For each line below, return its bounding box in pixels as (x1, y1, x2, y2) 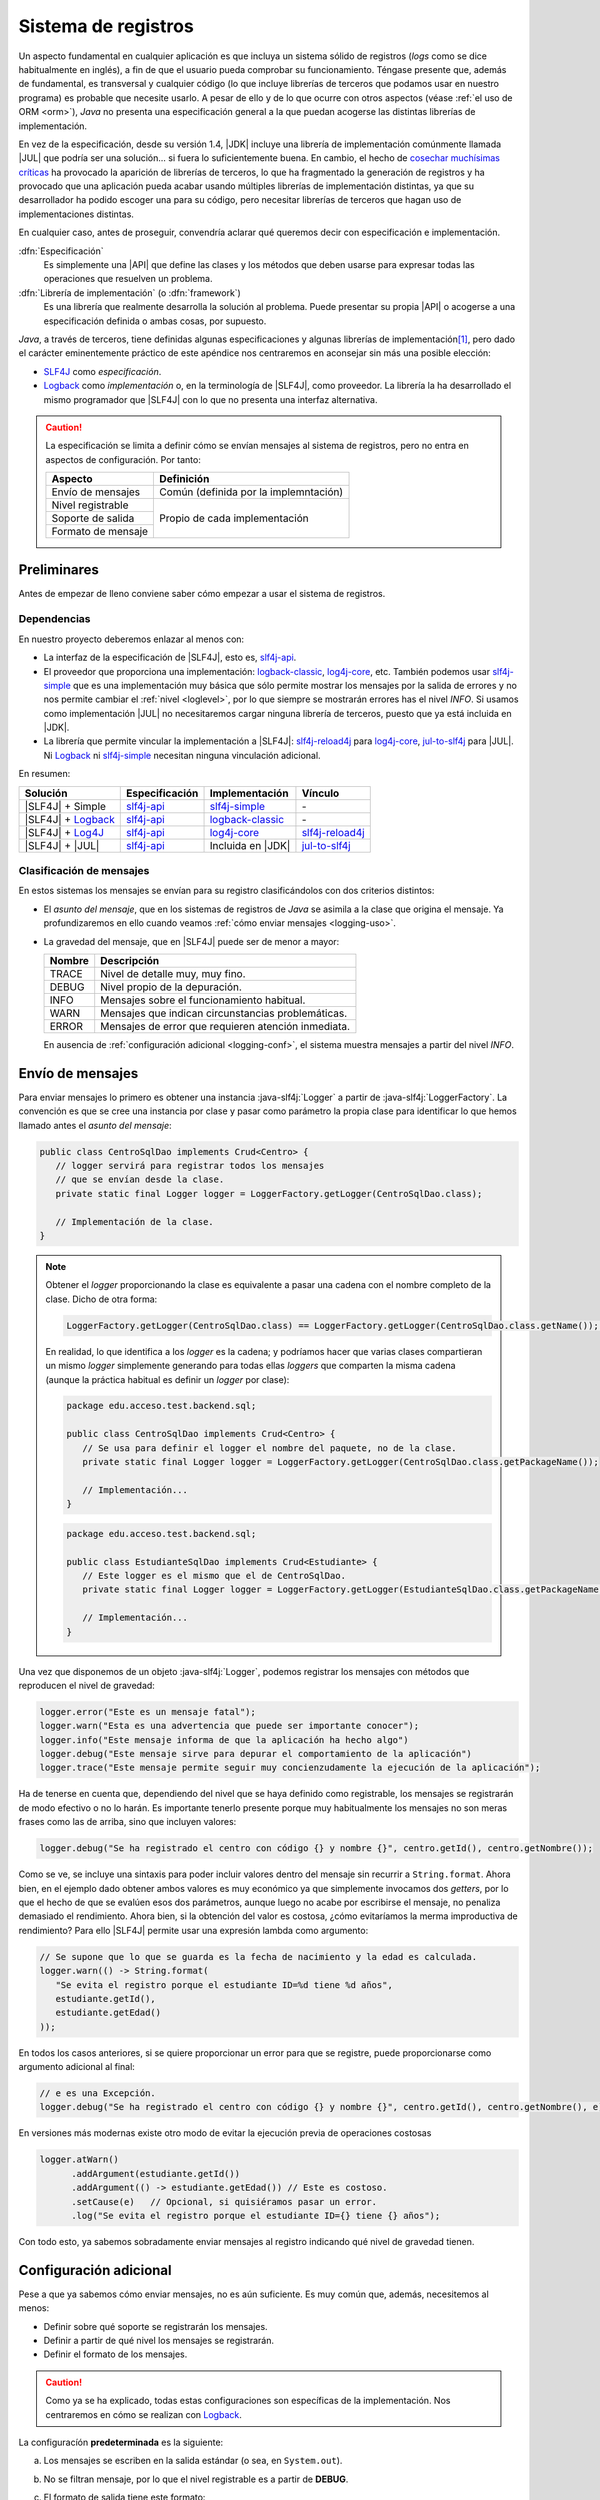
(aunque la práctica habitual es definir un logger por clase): (45, 1373, 290, 1385)
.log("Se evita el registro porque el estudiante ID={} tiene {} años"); (71, 2210, 441, 2221)
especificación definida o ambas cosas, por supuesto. (43, 315, 267, 327)
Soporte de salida (51, 511, 135, 525)
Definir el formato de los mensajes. (43, 2348, 188, 2360)
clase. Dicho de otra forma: (45, 1293, 158, 1305)
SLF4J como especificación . (43, 365, 162, 377)
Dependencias (18, 612, 91, 626)
